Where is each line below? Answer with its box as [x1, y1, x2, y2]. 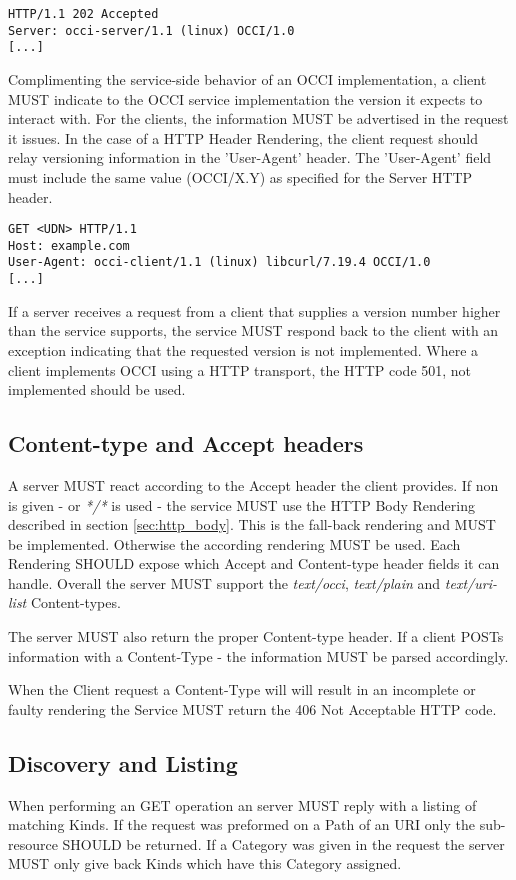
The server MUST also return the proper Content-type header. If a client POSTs [8, 626, 504, 647]
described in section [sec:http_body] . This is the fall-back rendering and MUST [8, 514, 496, 535]
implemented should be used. [8, 379, 186, 400]
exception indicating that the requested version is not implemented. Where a [8, 339, 479, 360]
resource [8, 833, 58, 854]
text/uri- [444, 572, 497, 593]
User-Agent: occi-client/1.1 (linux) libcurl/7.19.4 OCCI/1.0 [8, 255, 431, 270]
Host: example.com [8, 238, 130, 253]
